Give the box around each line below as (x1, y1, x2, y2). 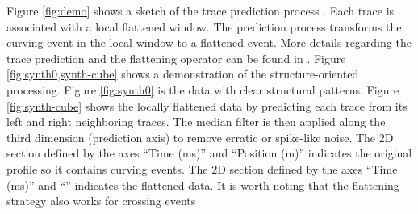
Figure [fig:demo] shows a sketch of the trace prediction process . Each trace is (6, 2, 395, 19)
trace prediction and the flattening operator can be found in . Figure (6, 49, 346, 66)
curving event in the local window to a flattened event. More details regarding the (6, 34, 412, 51)
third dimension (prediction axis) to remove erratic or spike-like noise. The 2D (6, 128, 394, 145)
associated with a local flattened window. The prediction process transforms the (6, 18, 402, 35)
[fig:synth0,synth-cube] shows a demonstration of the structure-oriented (6, 65, 359, 82)
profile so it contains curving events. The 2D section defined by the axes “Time (6, 160, 398, 177)
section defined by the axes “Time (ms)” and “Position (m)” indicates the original (6, 145, 412, 162)
